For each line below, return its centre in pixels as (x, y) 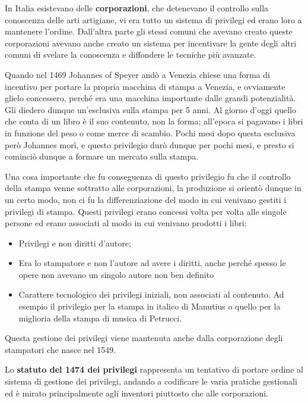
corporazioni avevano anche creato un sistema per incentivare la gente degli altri (151, 43)
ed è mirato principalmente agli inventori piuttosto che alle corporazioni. (137, 393)
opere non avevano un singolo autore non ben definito (116, 274)
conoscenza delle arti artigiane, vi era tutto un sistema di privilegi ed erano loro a (153, 19)
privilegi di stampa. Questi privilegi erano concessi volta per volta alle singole (146, 211)
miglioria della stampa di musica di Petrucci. (100, 318)
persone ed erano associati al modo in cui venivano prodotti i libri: (126, 223)
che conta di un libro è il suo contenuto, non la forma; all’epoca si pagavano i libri (154, 121)
